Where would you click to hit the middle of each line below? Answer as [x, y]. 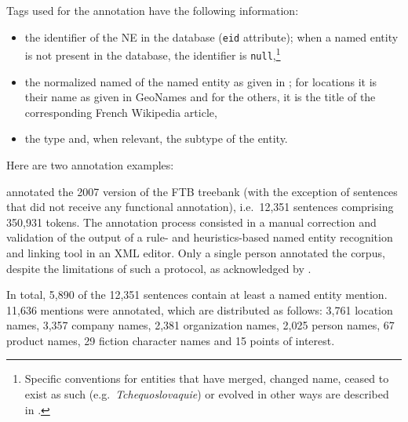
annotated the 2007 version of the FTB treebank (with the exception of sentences [202, 191]
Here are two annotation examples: [90, 164]
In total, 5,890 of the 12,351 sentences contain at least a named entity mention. [197, 295]
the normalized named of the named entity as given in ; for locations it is [201, 81]
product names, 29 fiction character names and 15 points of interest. [171, 340]
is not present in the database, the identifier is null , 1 [153, 54]
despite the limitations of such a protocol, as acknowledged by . [159, 268]
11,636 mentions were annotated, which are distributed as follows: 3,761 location [200, 309]
